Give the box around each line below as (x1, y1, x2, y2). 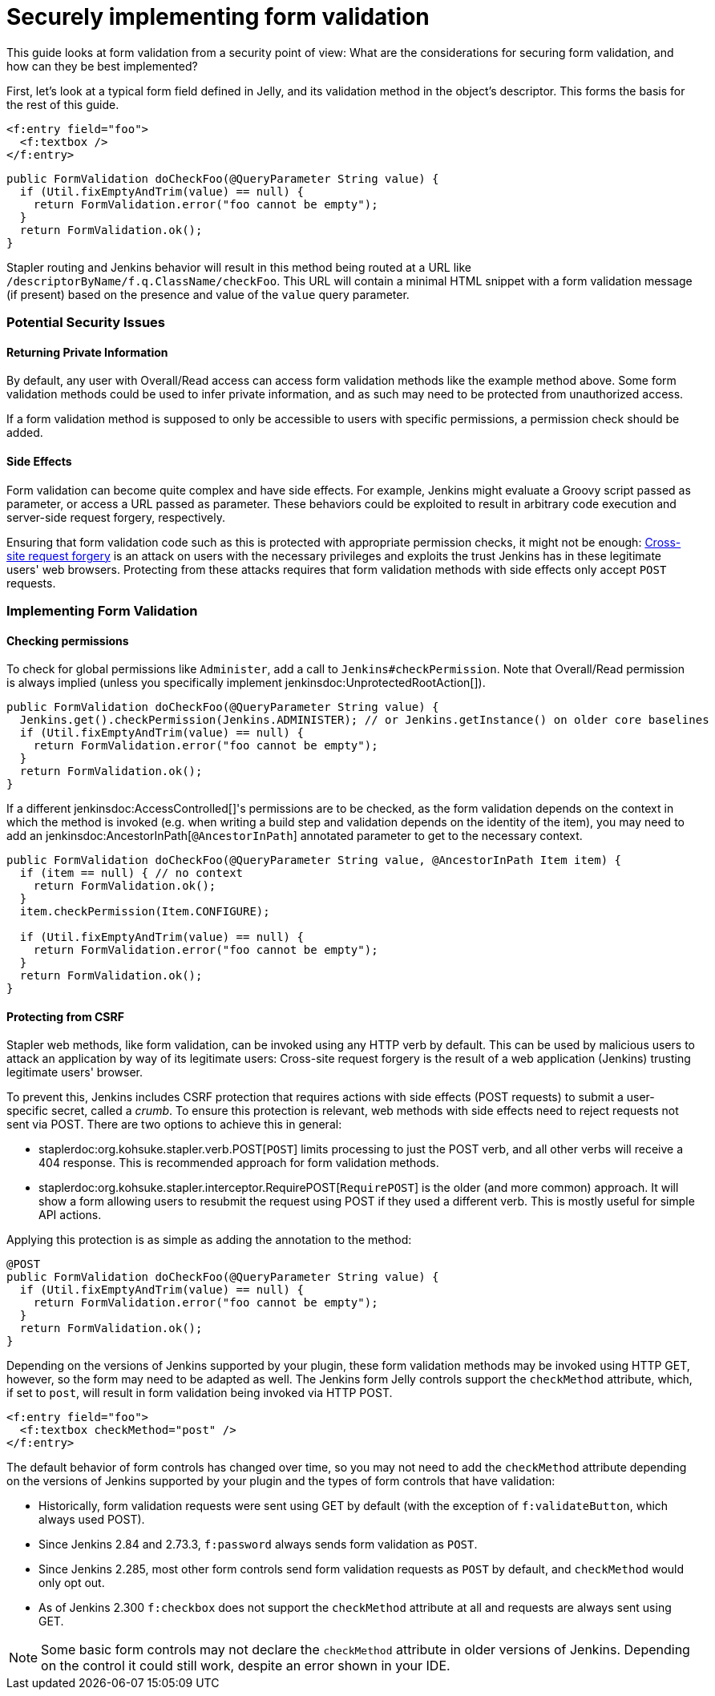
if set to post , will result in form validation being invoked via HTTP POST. (6, 1386, 393, 1400)
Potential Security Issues (6, 314, 166, 331)
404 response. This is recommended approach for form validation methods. (38, 1156, 439, 1170)
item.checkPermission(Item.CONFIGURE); (19, 905, 270, 919)
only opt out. (38, 1576, 105, 1590)
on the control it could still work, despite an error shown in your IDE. (41, 1658, 450, 1674)
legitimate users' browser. (6, 1065, 143, 1080)
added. (6, 426, 43, 440)
